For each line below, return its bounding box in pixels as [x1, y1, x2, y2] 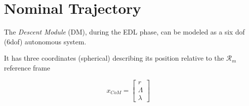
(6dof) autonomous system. [4, 36, 86, 46]
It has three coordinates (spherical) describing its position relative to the [4, 53, 224, 63]
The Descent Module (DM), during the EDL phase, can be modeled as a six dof [4, 27, 245, 37]
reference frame [4, 62, 50, 72]
